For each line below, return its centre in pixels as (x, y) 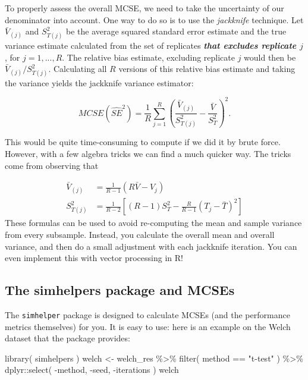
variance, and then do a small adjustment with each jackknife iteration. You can (151, 246)
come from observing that (52, 165)
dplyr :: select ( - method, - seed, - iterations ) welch (92, 370)
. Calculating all (78, 69)
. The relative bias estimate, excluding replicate (148, 57)
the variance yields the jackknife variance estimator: (99, 82)
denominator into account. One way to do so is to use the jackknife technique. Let (154, 19)
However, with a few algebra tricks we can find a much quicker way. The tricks (148, 153)
